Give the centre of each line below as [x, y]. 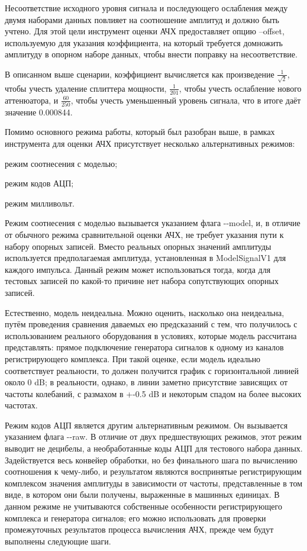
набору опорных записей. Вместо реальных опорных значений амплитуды [138, 246]
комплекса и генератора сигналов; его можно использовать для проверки [135, 518]
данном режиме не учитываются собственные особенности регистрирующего [143, 506]
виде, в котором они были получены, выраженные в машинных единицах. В [142, 494]
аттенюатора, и [32, 100]
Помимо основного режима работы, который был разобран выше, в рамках [140, 132]
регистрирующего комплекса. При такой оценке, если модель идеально [133, 358]
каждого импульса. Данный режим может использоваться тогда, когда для [138, 269]
